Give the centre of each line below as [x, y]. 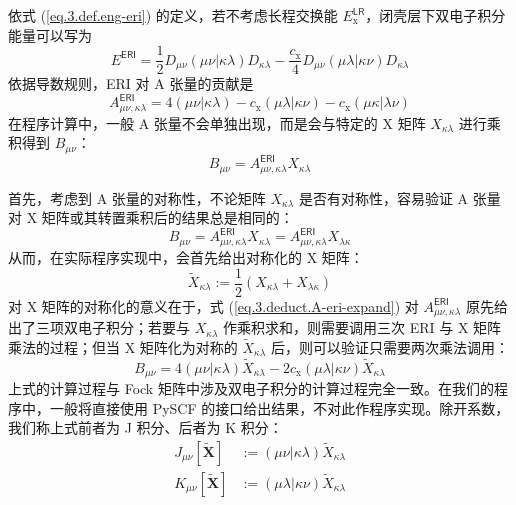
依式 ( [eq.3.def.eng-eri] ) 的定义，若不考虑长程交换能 [173, 15]
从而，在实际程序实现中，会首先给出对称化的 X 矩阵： [186, 256]
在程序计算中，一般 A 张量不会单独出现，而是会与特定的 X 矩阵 [217, 122]
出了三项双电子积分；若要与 [99, 327]
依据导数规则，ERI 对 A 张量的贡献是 [131, 83]
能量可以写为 [50, 34]
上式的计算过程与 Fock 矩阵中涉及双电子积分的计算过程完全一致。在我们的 [251, 388]
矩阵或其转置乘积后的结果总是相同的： [167, 217]
